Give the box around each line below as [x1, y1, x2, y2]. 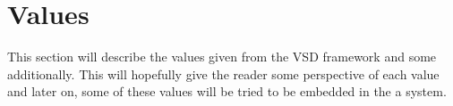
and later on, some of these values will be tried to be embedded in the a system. [7, 82, 447, 101]
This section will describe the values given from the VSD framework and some [7, 47, 437, 66]
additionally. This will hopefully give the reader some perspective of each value [7, 64, 440, 83]
